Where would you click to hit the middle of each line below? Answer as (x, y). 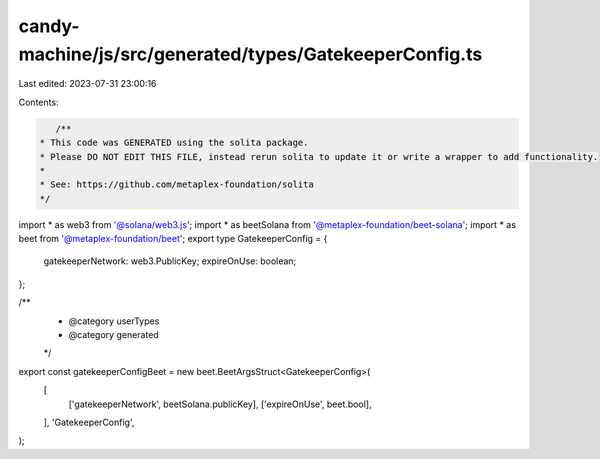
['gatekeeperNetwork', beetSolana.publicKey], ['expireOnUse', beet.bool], (220, 404)
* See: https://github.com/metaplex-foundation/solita (176, 184)
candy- (49, 26)
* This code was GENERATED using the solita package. (174, 143)
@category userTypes (114, 321)
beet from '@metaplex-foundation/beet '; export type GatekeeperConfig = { (173, 239)
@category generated (113, 334)
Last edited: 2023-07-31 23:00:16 (87, 84)
